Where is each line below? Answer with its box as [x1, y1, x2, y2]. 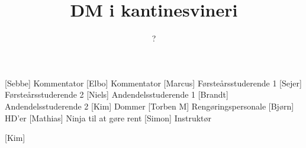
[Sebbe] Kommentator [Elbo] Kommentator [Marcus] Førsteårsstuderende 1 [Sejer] [5, 76, 302, 89]
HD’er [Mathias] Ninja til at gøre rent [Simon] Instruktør [5, 111, 212, 124]
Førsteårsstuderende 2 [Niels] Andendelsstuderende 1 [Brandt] [5, 88, 228, 101]
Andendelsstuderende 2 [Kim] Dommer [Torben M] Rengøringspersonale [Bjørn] [5, 99, 294, 112]
